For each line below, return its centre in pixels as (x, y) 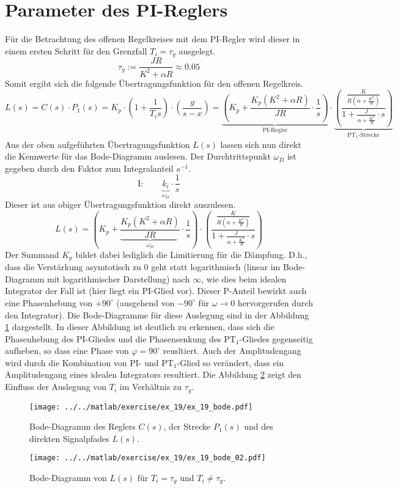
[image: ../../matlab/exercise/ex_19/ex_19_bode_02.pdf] (148, 458)
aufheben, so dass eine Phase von (67, 351)
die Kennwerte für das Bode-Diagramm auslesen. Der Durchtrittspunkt (138, 156)
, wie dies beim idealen (244, 278)
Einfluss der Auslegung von (56, 387)
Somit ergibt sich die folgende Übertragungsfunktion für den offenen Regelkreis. (154, 83)
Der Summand (32, 254)
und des (259, 426)
